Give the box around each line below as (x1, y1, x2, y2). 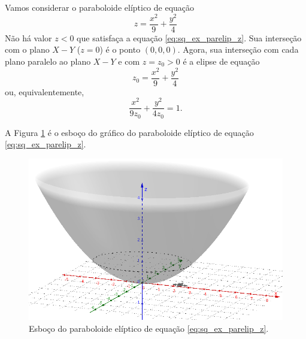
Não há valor (5, 31, 52, 44)
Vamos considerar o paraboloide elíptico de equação (5, 1, 195, 13)
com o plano (5, 43, 50, 56)
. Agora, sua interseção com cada (177, 43, 299, 56)
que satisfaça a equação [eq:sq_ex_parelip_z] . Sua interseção (77, 31, 302, 44)
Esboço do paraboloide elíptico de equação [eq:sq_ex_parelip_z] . (29, 322, 269, 334)
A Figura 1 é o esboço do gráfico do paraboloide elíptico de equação (5, 126, 254, 138)
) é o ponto (99, 43, 141, 56)
